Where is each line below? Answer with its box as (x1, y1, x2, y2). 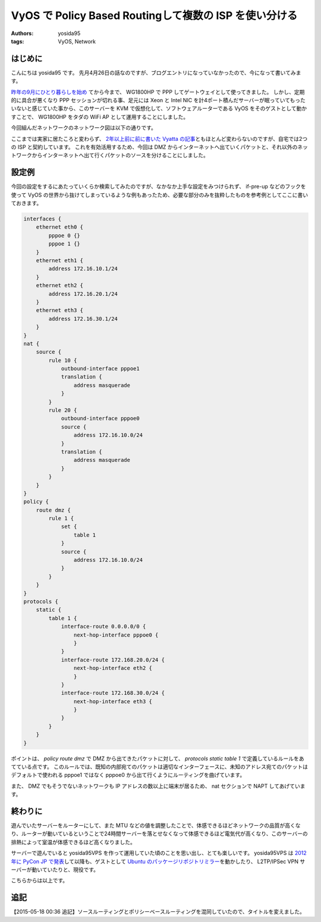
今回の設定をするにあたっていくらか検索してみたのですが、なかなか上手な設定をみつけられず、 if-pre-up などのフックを (11, 183, 306, 190)
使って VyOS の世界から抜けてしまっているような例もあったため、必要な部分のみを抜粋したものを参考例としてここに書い (11, 191, 309, 199)
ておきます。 (11, 200, 42, 207)
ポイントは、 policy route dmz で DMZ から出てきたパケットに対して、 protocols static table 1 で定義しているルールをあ (11, 755, 304, 762)
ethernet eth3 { (36, 307, 83, 314)
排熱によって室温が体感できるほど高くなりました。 (11, 838, 136, 845)
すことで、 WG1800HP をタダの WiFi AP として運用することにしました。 (11, 113, 189, 120)
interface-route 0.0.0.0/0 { (61, 623, 146, 630)
